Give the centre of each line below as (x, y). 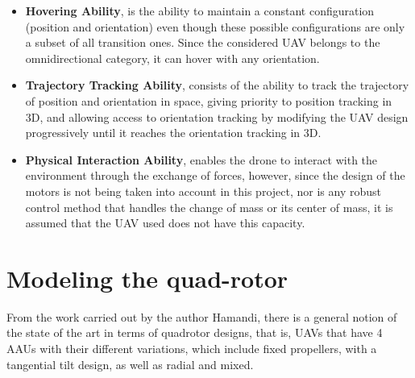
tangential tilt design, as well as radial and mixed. (130, 364)
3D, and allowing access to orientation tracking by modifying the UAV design (217, 116)
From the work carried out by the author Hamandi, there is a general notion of (202, 316)
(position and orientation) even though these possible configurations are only (215, 26)
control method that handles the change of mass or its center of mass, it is (209, 207)
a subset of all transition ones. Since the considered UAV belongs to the (203, 42)
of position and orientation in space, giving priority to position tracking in (209, 100)
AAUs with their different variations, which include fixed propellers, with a (192, 349)
